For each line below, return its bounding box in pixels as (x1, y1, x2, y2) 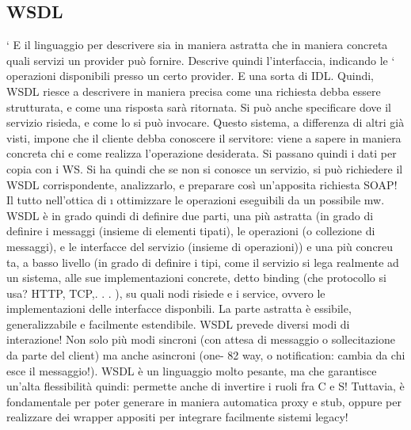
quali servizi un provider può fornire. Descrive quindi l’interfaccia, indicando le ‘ (6, 51, 395, 68)
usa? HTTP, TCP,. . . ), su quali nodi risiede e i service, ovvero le (6, 284, 325, 301)
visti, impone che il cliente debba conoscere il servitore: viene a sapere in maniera (6, 129, 401, 146)
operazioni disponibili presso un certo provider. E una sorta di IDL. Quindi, (6, 67, 374, 84)
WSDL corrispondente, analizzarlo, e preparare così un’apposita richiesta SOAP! (6, 176, 398, 192)
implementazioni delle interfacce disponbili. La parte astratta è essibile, (6, 300, 352, 317)
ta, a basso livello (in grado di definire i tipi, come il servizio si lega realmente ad (6, 253, 399, 270)
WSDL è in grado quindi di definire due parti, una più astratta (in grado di (6, 207, 374, 223)
